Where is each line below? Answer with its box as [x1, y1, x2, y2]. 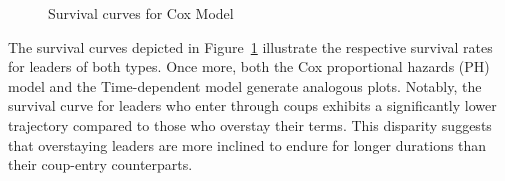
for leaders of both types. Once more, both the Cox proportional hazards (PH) [8, 56, 490, 77]
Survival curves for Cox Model [48, 3, 234, 23]
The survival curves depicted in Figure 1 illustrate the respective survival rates [8, 36, 493, 57]
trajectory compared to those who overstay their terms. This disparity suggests [8, 114, 492, 135]
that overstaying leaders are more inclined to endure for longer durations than [8, 134, 487, 155]
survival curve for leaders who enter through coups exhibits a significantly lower [8, 95, 497, 116]
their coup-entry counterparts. [8, 154, 193, 175]
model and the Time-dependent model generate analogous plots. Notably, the [8, 75, 482, 96]
